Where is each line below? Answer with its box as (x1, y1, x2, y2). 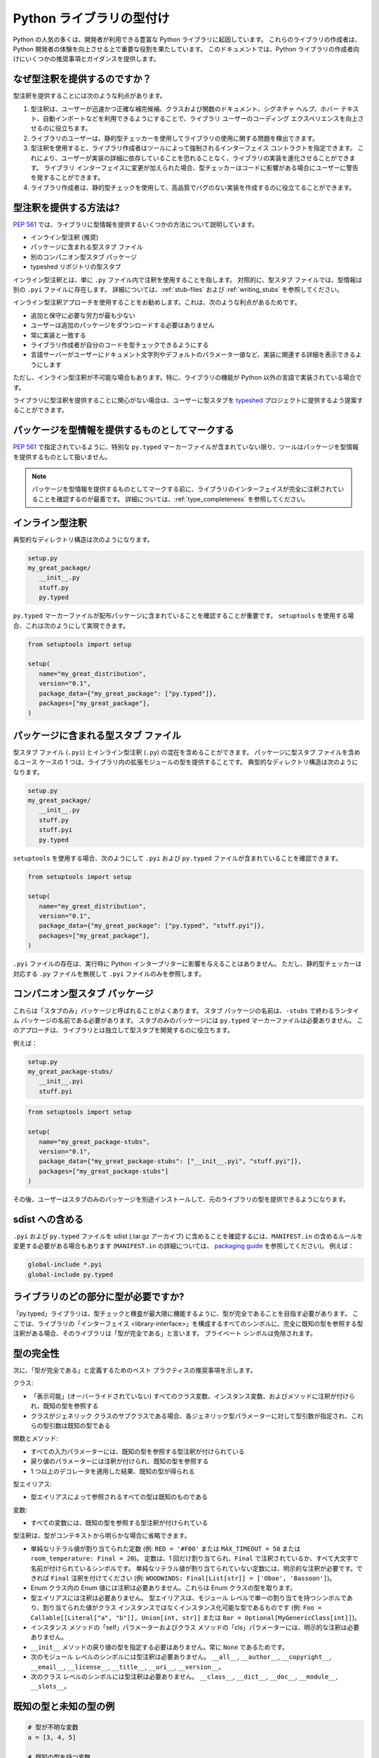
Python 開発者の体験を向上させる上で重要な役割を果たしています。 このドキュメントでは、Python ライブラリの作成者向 (13, 44, 360, 53)
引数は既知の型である (48, 1421, 111, 1430)
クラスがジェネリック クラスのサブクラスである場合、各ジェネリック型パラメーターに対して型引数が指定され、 (30, 1411, 352, 1420)
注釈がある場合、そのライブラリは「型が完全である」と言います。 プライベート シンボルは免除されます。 (13, 1329, 317, 1337)
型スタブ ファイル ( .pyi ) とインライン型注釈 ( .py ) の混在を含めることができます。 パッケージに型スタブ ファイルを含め (13, 748, 361, 756)
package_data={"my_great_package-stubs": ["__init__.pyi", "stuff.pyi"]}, (39, 1157, 302, 1165)
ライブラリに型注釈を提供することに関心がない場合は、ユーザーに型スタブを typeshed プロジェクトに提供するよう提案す (13, 396, 364, 404)
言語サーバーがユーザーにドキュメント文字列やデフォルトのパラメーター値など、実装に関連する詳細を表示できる (30, 350, 356, 359)
